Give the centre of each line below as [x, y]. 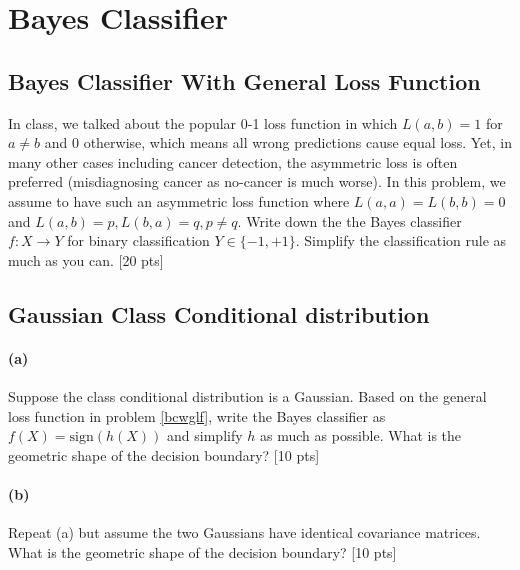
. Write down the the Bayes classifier [349, 220]
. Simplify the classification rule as [401, 240]
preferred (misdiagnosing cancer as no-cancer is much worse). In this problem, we [257, 181]
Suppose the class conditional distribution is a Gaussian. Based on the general [247, 395]
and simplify [205, 435]
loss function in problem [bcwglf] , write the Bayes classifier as [197, 415]
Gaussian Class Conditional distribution [219, 313]
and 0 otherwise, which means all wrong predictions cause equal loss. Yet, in [278, 142]
